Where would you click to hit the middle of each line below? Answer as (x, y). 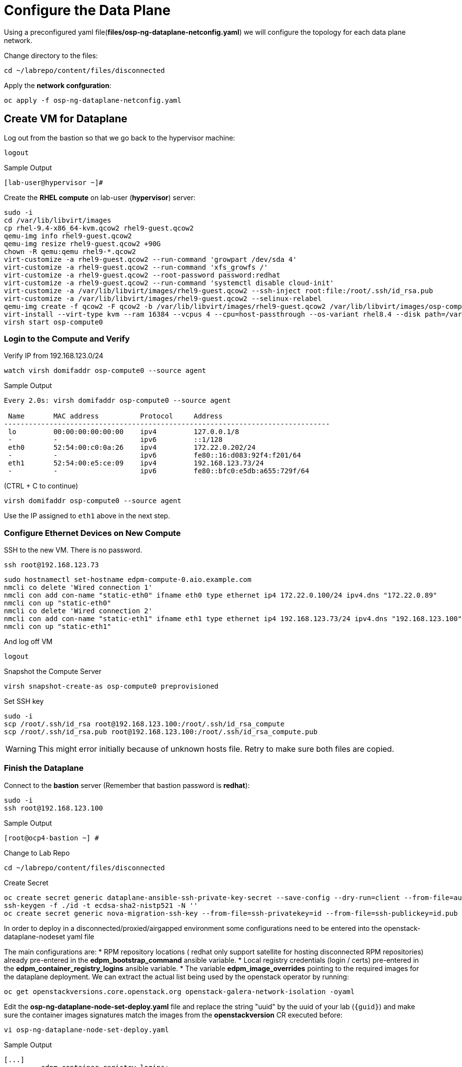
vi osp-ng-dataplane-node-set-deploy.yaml (87, 1030)
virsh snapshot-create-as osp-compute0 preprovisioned (111, 686)
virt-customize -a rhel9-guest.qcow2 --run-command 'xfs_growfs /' (136, 267)
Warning (21, 749)
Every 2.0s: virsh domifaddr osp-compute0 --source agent (117, 401)
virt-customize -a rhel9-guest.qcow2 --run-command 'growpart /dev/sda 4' (150, 259)
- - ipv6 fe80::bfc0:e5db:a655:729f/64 (159, 471)
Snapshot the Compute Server (53, 672)
